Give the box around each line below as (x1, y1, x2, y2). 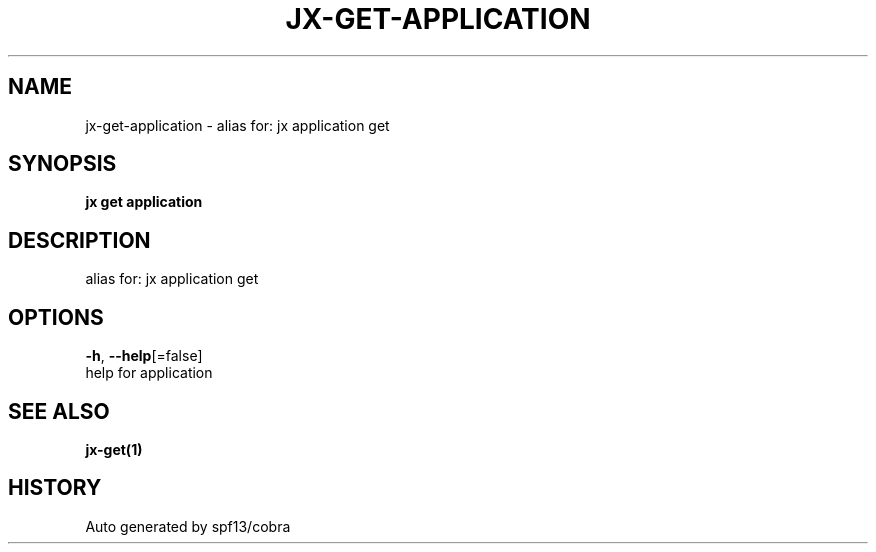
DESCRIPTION (8, 227, 151, 253)
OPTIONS (8, 304, 104, 330)
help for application (85, 364, 213, 382)
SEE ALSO (8, 398, 110, 424)
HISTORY (8, 475, 102, 501)
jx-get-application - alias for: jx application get (85, 116, 390, 134)
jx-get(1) (85, 440, 143, 458)
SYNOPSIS (8, 151, 117, 177)
